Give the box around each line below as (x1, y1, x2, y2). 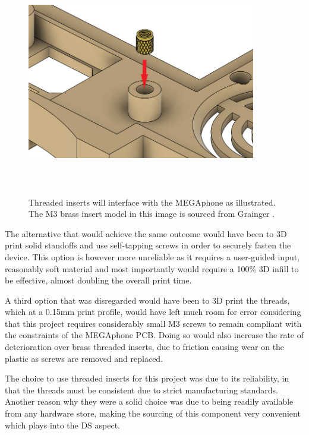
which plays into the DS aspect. (5, 418, 121, 431)
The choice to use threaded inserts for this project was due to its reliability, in (5, 372, 289, 384)
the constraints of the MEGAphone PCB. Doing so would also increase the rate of (5, 329, 304, 341)
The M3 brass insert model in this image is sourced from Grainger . (29, 207, 275, 220)
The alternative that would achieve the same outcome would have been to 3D (5, 227, 287, 239)
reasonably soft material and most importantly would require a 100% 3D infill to (5, 262, 299, 275)
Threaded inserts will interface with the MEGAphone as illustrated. (29, 196, 276, 208)
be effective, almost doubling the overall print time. (5, 274, 192, 286)
